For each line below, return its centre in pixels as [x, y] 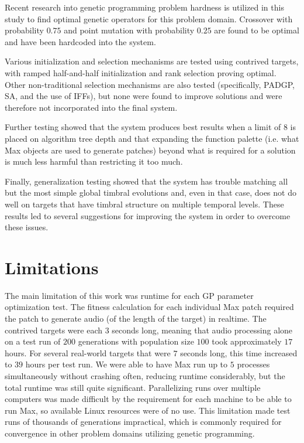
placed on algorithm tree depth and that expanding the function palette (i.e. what [152, 138]
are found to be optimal [257, 30]
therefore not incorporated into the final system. [91, 107]
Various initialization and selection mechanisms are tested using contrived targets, [152, 61]
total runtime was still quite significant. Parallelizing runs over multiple [133, 387]
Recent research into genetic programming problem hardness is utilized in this [144, 7]
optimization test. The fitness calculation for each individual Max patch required [149, 307]
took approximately [247, 341]
